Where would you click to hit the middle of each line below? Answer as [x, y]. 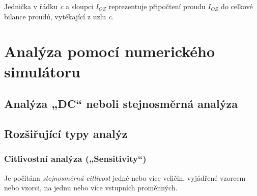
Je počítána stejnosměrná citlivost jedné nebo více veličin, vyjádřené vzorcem [125, 177]
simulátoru [42, 71]
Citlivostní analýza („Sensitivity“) [75, 159]
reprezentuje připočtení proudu [157, 6]
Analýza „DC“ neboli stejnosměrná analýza [121, 104]
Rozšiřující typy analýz [66, 133]
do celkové [237, 6]
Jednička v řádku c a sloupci [49, 6]
